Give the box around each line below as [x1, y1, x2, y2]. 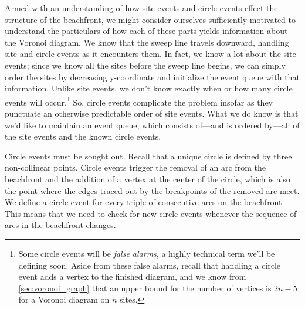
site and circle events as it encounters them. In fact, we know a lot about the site [5, 47, 296, 60]
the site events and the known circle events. [5, 130, 161, 142]
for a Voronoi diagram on [18, 293, 110, 305]
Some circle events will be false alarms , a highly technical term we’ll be [18, 247, 275, 259]
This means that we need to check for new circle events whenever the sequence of [5, 207, 297, 219]
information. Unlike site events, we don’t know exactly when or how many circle [5, 82, 293, 94]
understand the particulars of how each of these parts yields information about [5, 25, 288, 37]
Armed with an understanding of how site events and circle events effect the [5, 2, 278, 13]
